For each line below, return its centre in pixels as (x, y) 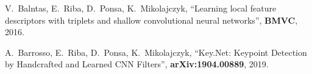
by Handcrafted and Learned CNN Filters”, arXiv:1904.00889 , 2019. (137, 64)
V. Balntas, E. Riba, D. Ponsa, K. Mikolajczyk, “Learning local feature (141, 8)
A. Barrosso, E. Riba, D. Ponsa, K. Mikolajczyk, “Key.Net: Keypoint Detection (156, 52)
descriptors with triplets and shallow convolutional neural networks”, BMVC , (151, 20)
